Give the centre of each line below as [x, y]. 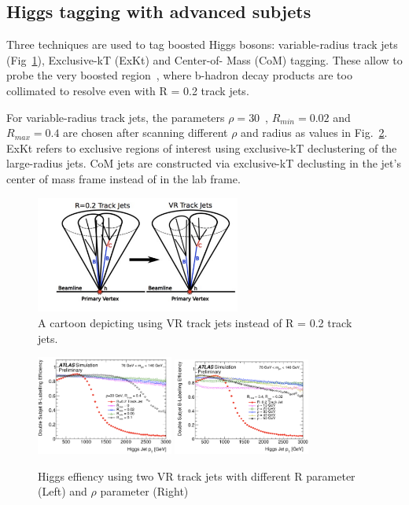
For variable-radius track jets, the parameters [116, 117]
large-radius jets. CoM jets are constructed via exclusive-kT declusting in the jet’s [204, 163]
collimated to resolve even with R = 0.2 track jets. [128, 90]
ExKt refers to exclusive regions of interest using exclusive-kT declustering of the [202, 147]
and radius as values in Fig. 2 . [314, 133]
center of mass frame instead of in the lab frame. [123, 178]
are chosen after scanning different [146, 133]
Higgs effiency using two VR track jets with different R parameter [197, 476]
